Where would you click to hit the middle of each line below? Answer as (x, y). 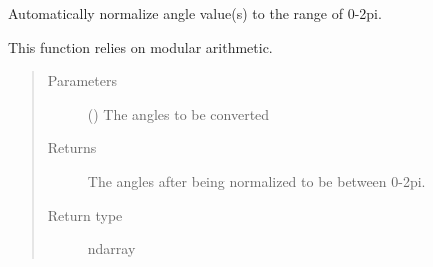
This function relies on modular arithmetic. (140, 46)
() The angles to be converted (178, 113)
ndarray (111, 248)
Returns (72, 147)
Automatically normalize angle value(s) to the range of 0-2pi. (195, 13)
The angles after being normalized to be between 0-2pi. (256, 180)
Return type (85, 214)
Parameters (82, 80)
